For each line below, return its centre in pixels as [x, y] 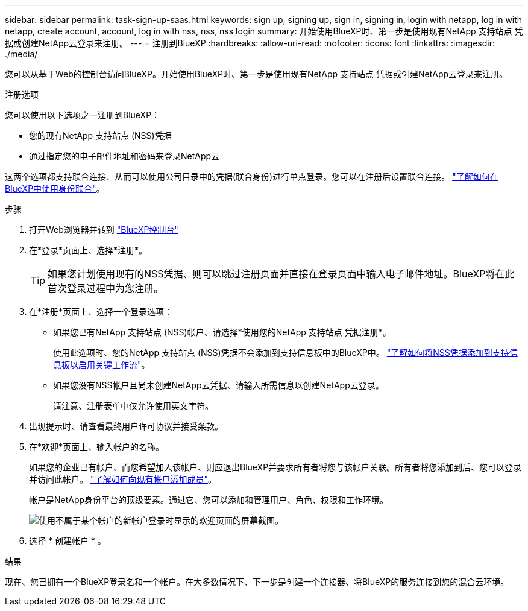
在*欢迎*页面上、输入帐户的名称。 [97, 447]
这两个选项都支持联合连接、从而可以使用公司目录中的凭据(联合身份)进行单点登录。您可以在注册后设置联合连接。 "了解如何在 [252, 176]
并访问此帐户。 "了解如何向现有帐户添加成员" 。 [123, 479]
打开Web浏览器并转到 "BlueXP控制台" [104, 230]
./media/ [21, 54]
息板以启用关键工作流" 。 [102, 365]
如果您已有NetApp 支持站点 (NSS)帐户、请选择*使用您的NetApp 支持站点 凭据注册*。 [222, 332]
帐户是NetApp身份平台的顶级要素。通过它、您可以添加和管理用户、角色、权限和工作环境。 [209, 500]
